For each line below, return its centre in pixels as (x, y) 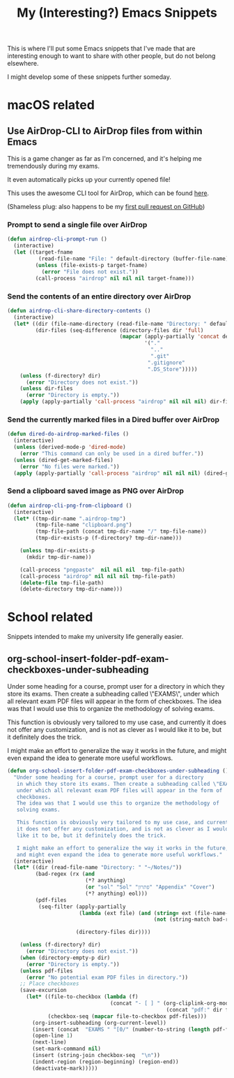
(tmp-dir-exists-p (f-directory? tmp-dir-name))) (109, 538)
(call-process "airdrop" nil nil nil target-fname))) (115, 278)
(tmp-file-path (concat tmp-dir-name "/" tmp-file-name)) (121, 532)
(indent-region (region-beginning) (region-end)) (106, 1062)
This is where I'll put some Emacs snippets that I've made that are (101, 49)
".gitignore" (166, 362)
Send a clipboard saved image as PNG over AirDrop (96, 491)
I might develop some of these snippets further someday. (89, 77)
